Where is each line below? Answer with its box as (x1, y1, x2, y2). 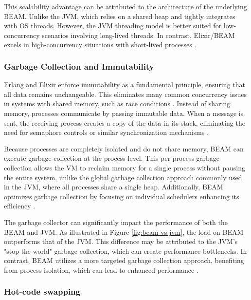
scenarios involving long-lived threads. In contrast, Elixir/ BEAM (42, 30, 235, 40)
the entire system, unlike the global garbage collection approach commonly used (4, 172, 242, 182)
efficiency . (4, 201, 36, 211)
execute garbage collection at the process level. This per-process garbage (4, 153, 220, 163)
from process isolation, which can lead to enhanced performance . (4, 264, 198, 275)
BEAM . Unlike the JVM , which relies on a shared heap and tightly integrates (4, 11, 235, 21)
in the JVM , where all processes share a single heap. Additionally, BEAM (4, 182, 223, 192)
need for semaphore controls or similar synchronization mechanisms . (4, 127, 209, 137)
